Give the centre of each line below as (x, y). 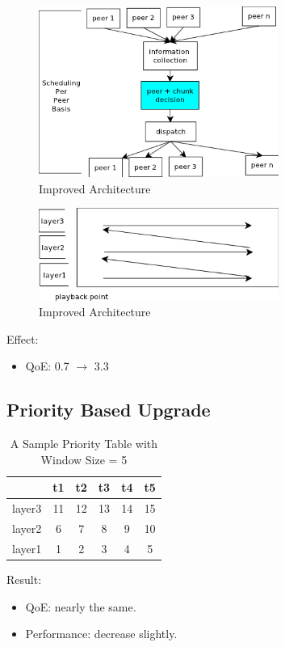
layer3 (27, 508)
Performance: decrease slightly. (101, 634)
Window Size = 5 (84, 459)
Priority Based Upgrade (109, 410)
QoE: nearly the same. (81, 606)
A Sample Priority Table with (84, 444)
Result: (24, 579)
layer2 (27, 528)
